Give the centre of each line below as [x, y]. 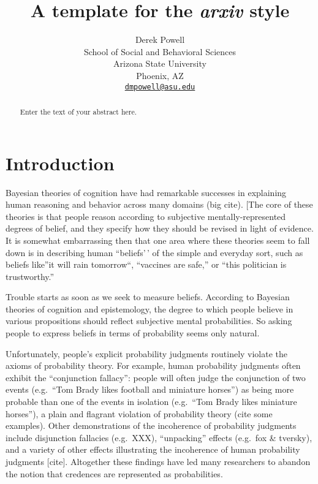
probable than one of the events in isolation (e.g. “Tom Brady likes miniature [151, 402]
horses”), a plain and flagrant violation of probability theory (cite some [139, 413]
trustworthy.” [30, 276]
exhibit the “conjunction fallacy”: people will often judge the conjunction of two [156, 377]
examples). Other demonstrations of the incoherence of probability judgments [151, 425]
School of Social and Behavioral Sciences [160, 51]
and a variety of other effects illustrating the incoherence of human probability [153, 449]
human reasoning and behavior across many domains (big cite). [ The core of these [159, 204]
